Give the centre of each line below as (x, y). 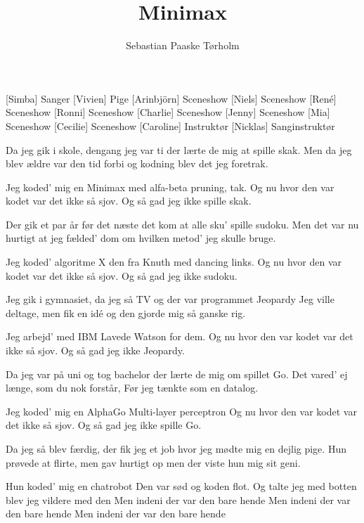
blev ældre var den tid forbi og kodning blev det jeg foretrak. (137, 163)
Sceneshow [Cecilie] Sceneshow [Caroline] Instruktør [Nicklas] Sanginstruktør (170, 125)
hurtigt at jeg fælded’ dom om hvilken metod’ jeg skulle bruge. (141, 238)
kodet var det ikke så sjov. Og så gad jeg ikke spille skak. (129, 201)
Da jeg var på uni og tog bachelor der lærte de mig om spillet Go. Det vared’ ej (177, 374)
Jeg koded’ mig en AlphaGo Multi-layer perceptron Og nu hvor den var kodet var (181, 411)
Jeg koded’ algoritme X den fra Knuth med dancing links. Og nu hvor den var (174, 262)
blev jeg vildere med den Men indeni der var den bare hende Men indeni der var (178, 499)
